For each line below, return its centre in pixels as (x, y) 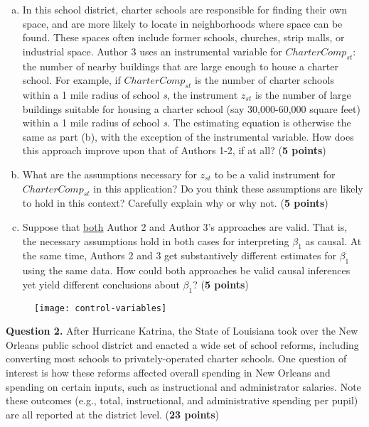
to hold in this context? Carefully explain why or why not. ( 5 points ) (175, 203)
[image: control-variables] (101, 308)
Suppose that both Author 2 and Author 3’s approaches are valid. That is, (185, 226)
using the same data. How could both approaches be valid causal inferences (186, 270)
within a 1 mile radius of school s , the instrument (130, 94)
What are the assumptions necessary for (109, 174)
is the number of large (303, 94)
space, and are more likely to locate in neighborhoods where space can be (182, 23)
